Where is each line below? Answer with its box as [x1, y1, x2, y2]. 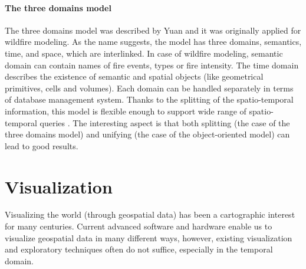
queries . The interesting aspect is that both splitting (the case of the [40, 116, 290, 129]
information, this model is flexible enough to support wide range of [5, 104, 246, 117]
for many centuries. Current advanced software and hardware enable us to [5, 220, 272, 232]
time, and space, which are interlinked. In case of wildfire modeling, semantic [5, 47, 283, 59]
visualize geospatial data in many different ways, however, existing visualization [5, 231, 292, 244]
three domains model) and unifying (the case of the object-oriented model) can [5, 128, 290, 140]
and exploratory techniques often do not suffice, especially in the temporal [5, 243, 273, 255]
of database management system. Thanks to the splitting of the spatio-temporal [5, 93, 294, 106]
